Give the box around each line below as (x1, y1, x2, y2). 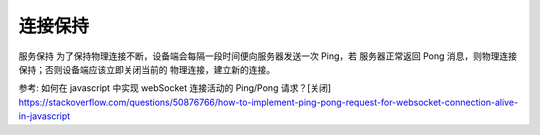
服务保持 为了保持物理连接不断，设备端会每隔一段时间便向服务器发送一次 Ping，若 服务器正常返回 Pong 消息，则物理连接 (18, 50, 517, 62)
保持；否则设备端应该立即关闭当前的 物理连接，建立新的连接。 (18, 63, 275, 75)
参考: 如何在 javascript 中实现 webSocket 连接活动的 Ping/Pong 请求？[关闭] (18, 82, 332, 94)
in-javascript (18, 110, 71, 122)
